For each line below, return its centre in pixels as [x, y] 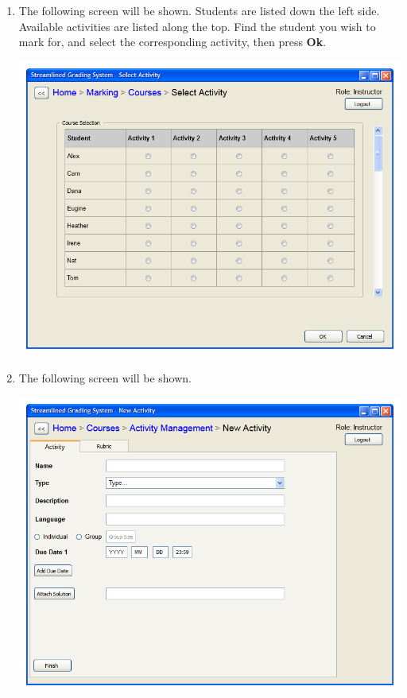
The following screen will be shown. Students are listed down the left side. [199, 10]
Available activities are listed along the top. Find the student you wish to [197, 26]
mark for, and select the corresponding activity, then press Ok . [172, 42]
